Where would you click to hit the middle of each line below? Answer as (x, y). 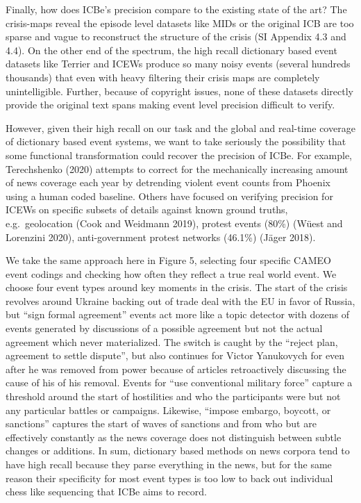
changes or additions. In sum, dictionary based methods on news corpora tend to (178, 451)
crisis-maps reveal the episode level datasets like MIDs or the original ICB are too (180, 23)
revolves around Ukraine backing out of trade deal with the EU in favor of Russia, (180, 300)
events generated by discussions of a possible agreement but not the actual (164, 328)
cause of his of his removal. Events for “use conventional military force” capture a (179, 382)
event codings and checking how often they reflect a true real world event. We (171, 273)
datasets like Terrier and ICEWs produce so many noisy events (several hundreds (178, 64)
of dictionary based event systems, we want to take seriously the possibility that (176, 141)
